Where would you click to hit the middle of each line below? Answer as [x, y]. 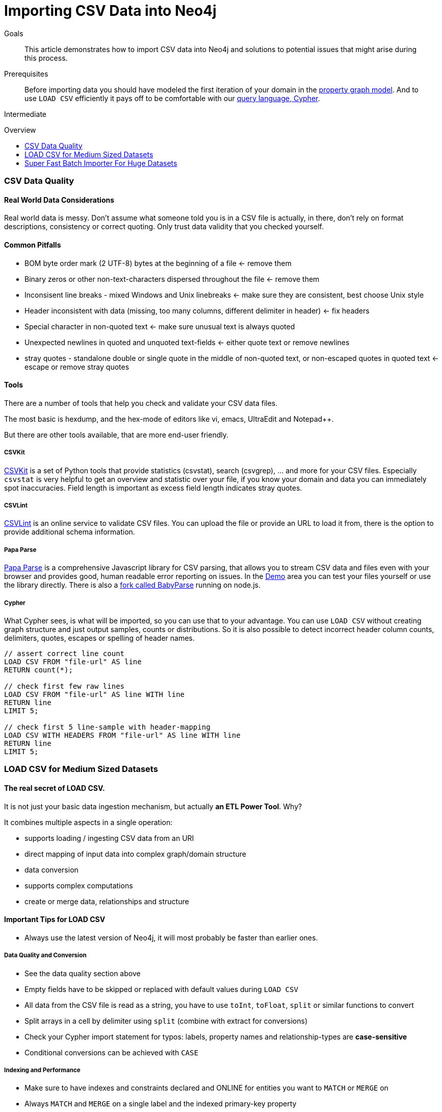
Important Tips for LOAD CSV [55, 920]
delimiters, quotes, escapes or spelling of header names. [99, 638]
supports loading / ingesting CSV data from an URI [109, 838]
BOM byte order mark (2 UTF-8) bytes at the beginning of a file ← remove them [158, 263]
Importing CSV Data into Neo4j [110, 11]
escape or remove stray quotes [77, 367]
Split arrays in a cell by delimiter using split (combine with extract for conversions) [166, 1021]
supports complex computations [79, 885]
